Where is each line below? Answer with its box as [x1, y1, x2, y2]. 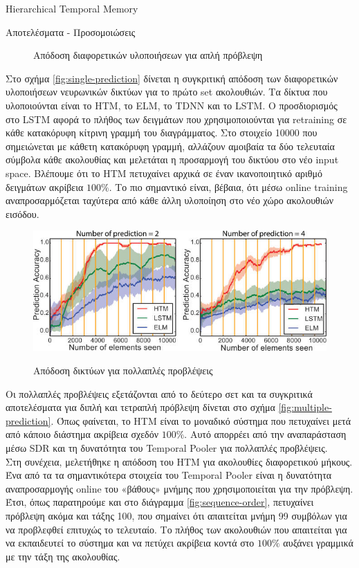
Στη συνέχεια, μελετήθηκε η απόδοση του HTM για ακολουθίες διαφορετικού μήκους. [6, 454, 353, 468]
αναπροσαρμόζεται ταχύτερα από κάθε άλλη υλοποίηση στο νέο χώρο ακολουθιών [6, 193, 334, 208]
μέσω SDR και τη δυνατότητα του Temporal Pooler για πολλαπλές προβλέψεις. [6, 441, 328, 455]
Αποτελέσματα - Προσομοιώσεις [6, 24, 136, 39]
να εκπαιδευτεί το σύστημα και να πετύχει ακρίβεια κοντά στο [6, 535, 255, 550]
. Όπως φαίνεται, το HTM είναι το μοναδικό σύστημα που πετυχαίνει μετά [50, 413, 351, 428]
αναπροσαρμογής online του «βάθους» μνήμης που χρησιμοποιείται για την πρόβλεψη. [6, 481, 353, 495]
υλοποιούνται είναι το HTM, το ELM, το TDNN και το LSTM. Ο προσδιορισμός [6, 98, 338, 112]
